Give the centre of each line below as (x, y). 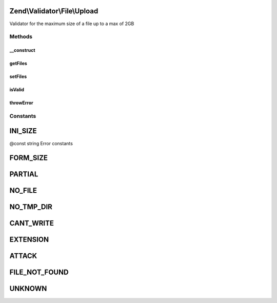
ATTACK (23, 256)
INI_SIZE (23, 131)
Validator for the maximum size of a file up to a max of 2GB (72, 24)
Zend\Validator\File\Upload (54, 11)
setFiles (18, 76)
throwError (21, 103)
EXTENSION (29, 240)
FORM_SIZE (29, 158)
